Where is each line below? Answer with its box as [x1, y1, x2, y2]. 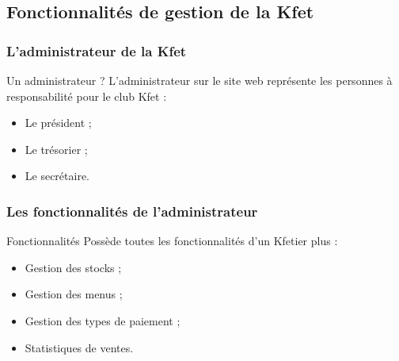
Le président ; [25, 114, 92, 131]
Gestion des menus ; [25, 286, 123, 302]
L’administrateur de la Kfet [6, 40, 187, 60]
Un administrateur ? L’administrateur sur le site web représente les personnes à [6, 72, 393, 88]
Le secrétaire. [25, 167, 90, 184]
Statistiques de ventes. [25, 339, 134, 355]
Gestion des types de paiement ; [25, 312, 180, 328]
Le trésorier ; [25, 140, 88, 157]
